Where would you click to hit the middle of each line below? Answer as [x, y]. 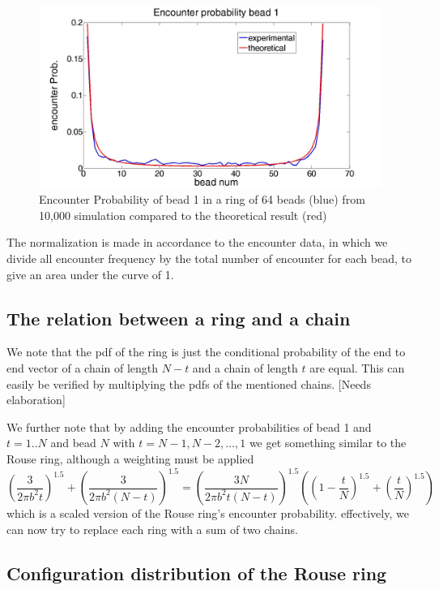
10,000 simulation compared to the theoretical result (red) [183, 215]
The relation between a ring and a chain [179, 318]
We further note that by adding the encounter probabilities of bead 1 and [189, 426]
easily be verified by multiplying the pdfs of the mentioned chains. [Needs [189, 383]
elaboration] [36, 400]
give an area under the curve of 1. [90, 274]
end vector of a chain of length [83, 367]
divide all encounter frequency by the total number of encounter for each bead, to [209, 258]
